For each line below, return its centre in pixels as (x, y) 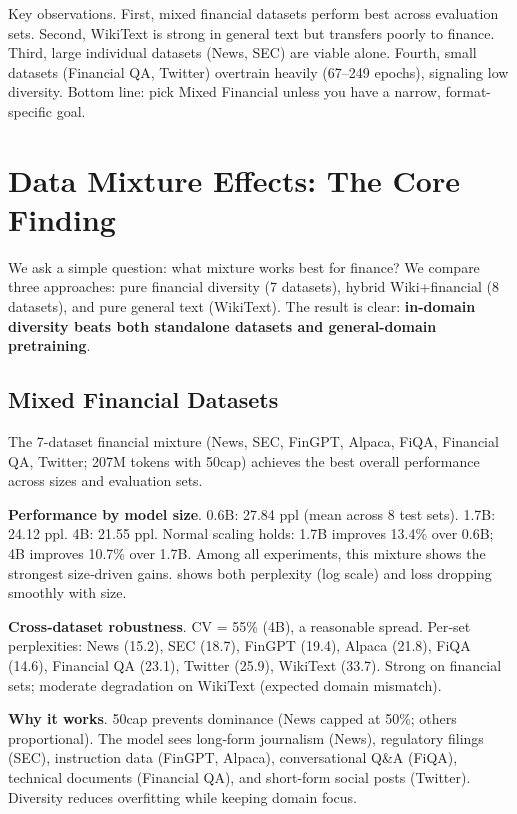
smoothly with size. (67, 592)
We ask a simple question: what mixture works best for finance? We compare (244, 266)
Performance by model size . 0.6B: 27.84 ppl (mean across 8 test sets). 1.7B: (252, 513)
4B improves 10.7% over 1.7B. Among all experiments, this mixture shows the (247, 553)
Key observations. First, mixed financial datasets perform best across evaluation (253, 13)
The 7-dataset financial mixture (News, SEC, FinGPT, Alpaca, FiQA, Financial (253, 441)
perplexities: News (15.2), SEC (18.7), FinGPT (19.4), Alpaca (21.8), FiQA (239, 645)
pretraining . (49, 345)
